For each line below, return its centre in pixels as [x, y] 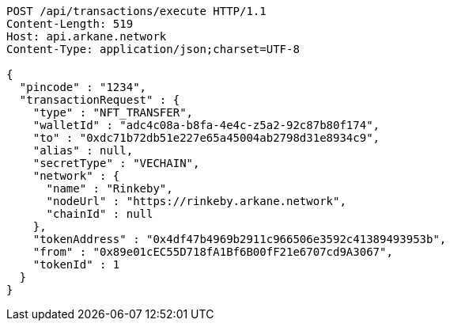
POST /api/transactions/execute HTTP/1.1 [136, 11]
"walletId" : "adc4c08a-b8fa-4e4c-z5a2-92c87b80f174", [206, 125]
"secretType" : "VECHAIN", [116, 163]
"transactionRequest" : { [100, 100]
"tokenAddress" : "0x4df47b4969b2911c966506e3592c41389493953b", [240, 239]
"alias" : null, [83, 150]
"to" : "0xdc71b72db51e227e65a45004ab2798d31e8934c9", [206, 138]
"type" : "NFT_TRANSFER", [113, 112]
